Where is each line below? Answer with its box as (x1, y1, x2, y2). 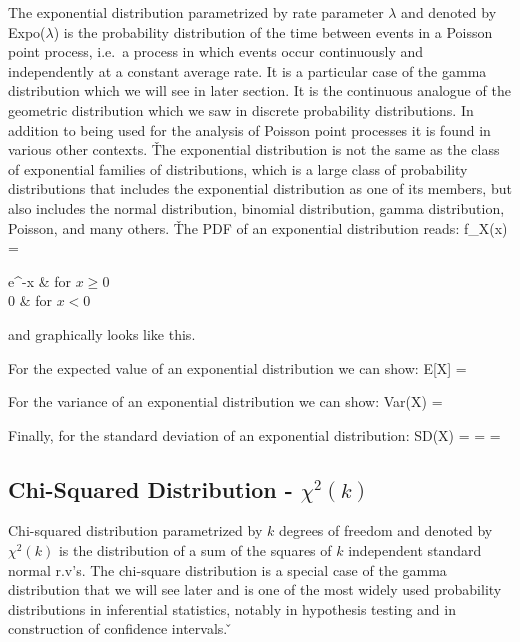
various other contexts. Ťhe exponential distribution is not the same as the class (8, 139, 500, 160)
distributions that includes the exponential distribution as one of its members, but (8, 178, 512, 199)
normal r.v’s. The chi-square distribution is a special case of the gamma (8, 559, 447, 580)
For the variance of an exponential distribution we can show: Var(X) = (8, 391, 443, 412)
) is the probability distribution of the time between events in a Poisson (53, 21, 493, 42)
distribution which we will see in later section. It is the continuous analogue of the (8, 80, 511, 101)
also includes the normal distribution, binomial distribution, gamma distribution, (8, 197, 505, 218)
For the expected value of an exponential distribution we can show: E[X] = (8, 357, 467, 378)
